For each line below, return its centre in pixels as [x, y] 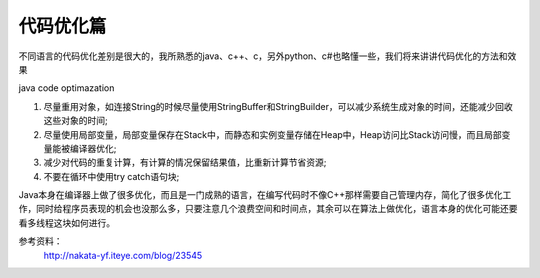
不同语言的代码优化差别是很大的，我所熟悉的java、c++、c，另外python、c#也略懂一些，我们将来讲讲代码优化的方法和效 [267, 56]
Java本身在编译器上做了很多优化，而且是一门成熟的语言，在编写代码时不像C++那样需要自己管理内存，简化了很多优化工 [265, 195]
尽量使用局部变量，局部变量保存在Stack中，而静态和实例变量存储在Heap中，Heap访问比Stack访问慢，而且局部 [272, 134]
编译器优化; [93, 148]
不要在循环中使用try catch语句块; [111, 176]
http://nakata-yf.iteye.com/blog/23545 [123, 255]
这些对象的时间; [76, 121]
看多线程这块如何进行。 [66, 222]
